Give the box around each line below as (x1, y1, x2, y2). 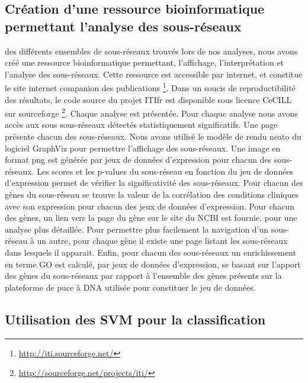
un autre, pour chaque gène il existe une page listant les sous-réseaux (37, 234, 288, 247)
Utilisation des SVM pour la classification (5, 310, 266, 328)
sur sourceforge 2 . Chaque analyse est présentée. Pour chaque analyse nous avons (5, 105, 298, 119)
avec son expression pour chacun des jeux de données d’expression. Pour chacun (5, 199, 294, 212)
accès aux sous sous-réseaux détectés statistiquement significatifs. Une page (5, 118, 278, 131)
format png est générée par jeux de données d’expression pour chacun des (5, 153, 272, 166)
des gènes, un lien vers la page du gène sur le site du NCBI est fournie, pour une (5, 211, 297, 224)
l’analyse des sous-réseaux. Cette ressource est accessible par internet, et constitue (5, 67, 303, 80)
